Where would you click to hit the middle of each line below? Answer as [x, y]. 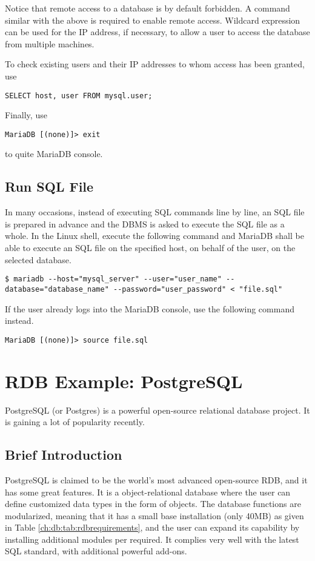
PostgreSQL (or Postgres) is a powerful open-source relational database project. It [157, 410]
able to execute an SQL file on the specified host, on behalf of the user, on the [150, 248]
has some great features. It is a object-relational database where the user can [148, 492]
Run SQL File [49, 186]
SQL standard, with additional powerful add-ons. [96, 551]
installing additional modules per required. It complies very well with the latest [152, 539]
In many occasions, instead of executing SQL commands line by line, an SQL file [155, 212]
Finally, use [26, 115]
